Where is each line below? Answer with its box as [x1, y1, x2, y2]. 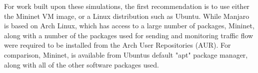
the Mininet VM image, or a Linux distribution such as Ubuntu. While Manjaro [4, 10, 249, 21]
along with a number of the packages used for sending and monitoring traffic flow [4, 30, 253, 40]
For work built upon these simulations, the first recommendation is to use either [4, 1, 249, 11]
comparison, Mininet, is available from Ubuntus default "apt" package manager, [4, 49, 248, 60]
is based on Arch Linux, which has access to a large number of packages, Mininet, [4, 20, 254, 31]
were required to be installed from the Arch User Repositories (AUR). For [4, 40, 231, 50]
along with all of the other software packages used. [4, 59, 159, 70]
